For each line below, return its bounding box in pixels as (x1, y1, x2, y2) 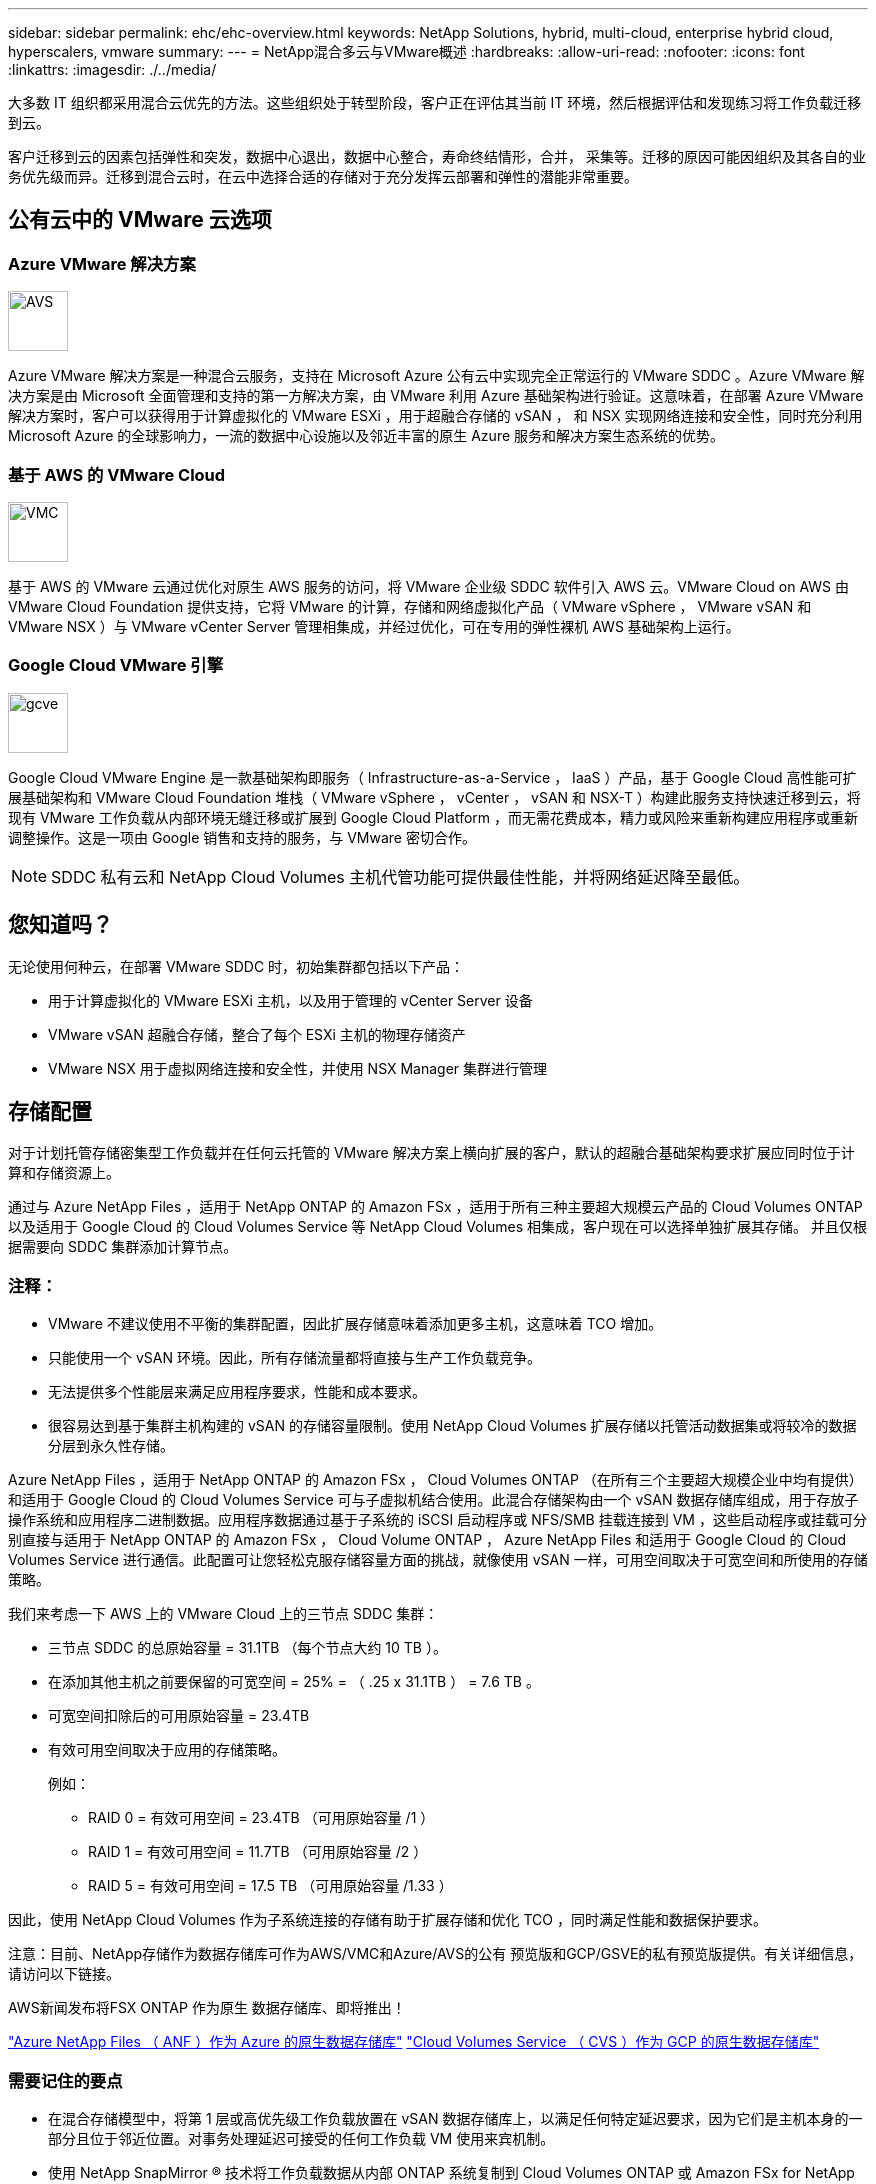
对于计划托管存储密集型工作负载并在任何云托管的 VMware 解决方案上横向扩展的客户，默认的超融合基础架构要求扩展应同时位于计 (8, 1144, 855, 1162)
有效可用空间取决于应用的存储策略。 (48, 1741, 286, 1759)
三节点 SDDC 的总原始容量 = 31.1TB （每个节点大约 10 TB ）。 (48, 1639, 447, 1657)
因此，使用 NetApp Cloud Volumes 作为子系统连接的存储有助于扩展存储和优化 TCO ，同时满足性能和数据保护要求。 (8, 1911, 767, 1929)
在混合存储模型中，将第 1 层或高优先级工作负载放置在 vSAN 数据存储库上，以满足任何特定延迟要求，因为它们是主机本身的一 (48, 2109, 863, 2127)
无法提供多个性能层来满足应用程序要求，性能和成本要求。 (48, 1383, 426, 1401)
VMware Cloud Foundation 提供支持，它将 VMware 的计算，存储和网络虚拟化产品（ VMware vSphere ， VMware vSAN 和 (8, 597, 812, 615)
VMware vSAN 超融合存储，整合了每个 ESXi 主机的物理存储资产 (48, 1025, 466, 1043)
